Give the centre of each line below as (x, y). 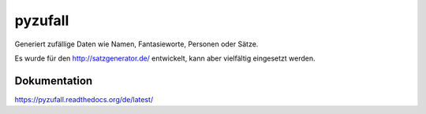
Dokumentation (54, 81)
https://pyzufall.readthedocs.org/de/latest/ (84, 99)
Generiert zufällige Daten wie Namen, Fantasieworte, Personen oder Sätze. (136, 44)
